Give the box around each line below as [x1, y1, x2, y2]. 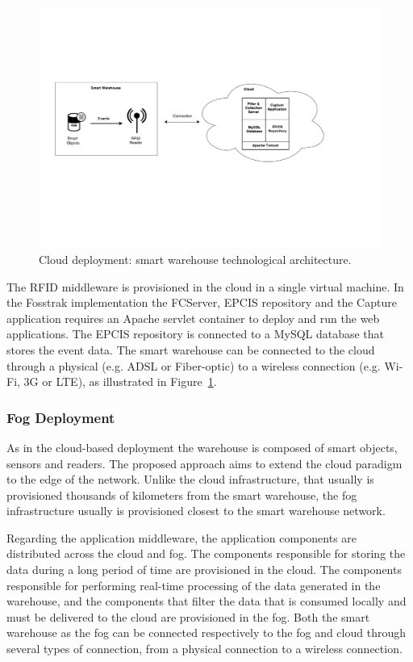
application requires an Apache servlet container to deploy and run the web [6, 309, 380, 326]
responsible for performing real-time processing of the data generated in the [6, 576, 381, 593]
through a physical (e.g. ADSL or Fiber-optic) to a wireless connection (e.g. [6, 357, 381, 374]
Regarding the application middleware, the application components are [6, 529, 357, 546]
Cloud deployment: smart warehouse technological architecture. [39, 250, 352, 267]
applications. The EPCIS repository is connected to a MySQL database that [6, 325, 385, 342]
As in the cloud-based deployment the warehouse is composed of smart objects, [6, 438, 398, 455]
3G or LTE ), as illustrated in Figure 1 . [23, 373, 217, 390]
